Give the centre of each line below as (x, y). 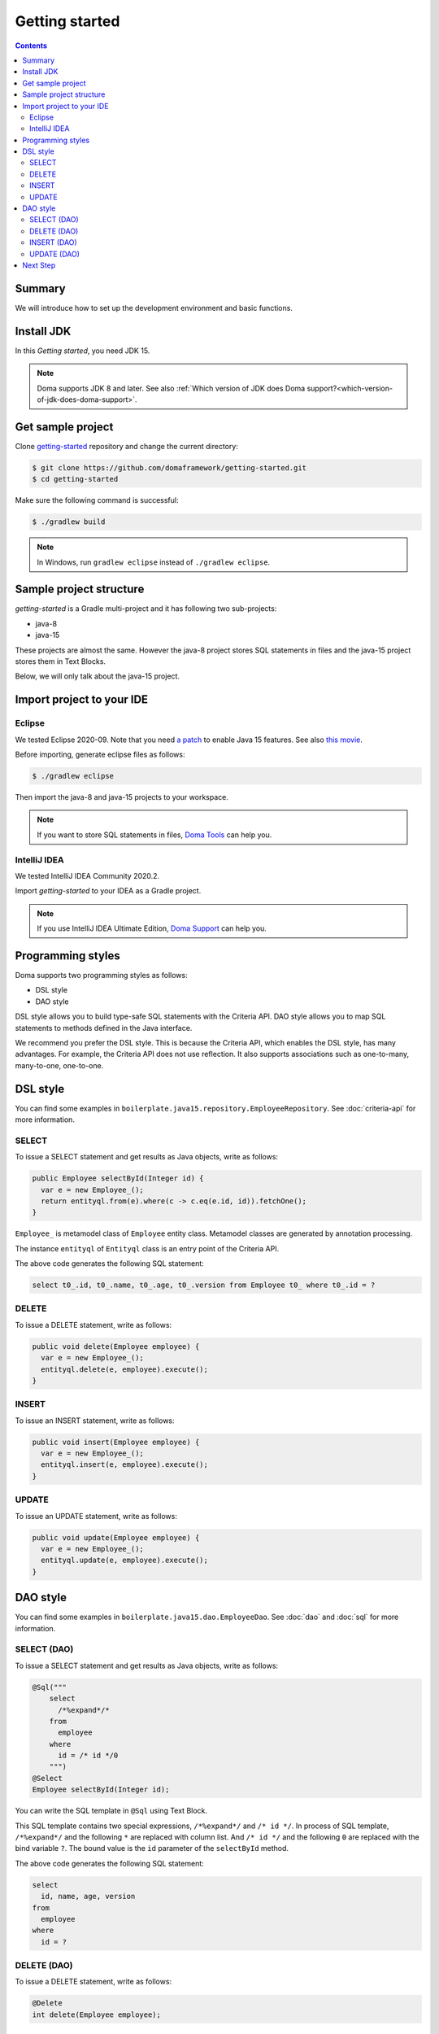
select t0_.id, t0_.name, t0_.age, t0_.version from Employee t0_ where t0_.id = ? (204, 1285)
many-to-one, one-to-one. (59, 1065)
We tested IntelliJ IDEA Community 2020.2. (87, 875)
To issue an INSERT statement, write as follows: (95, 1421)
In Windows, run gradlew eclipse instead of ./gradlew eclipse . (154, 562)
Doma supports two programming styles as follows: (102, 975)
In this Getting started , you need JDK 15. (83, 351)
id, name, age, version (88, 1897)
